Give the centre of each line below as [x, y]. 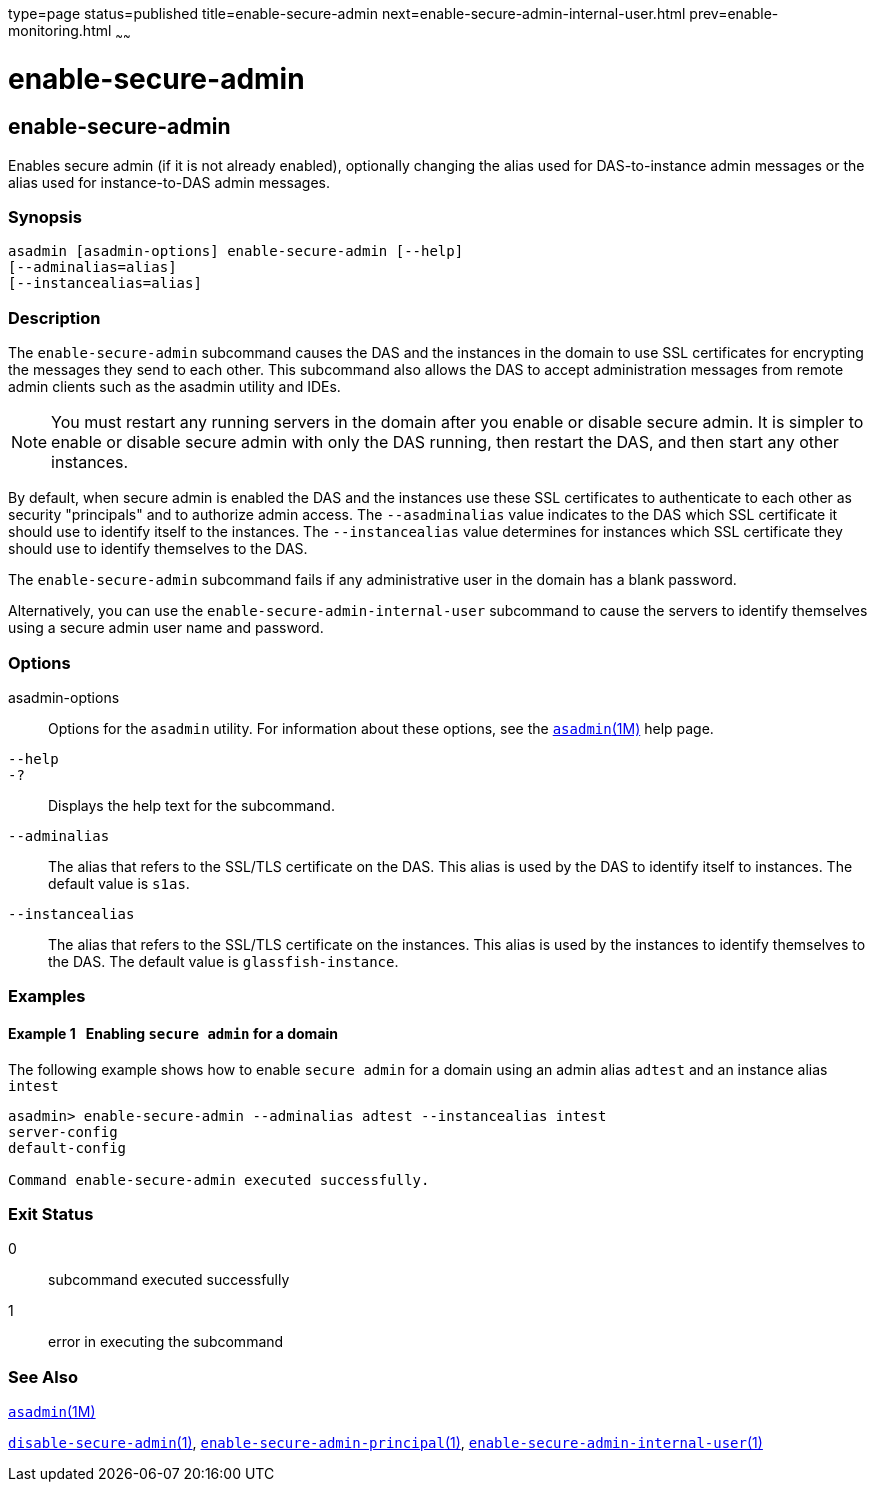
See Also [43, 1376]
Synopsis [45, 217]
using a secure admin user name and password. [166, 628]
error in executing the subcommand [166, 1342]
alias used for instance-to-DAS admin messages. [169, 182]
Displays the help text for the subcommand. [191, 805]
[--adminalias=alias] [92, 267]
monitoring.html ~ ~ [69, 32]
